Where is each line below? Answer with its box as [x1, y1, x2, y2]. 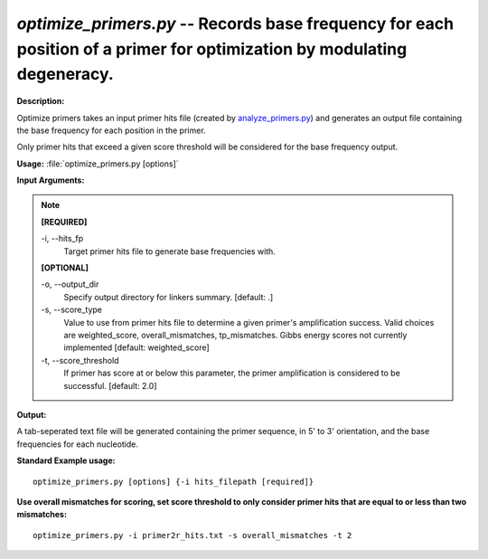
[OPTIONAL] [41, 262, 89, 273]
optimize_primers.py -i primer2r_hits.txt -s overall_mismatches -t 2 [33, 530, 352, 540]
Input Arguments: [16, 175, 85, 185]
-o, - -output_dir [41, 279, 99, 289]
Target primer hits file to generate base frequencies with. [63, 245, 276, 257]
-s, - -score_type [41, 304, 103, 316]
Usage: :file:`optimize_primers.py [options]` [16, 158, 180, 169]
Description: [16, 96, 65, 107]
